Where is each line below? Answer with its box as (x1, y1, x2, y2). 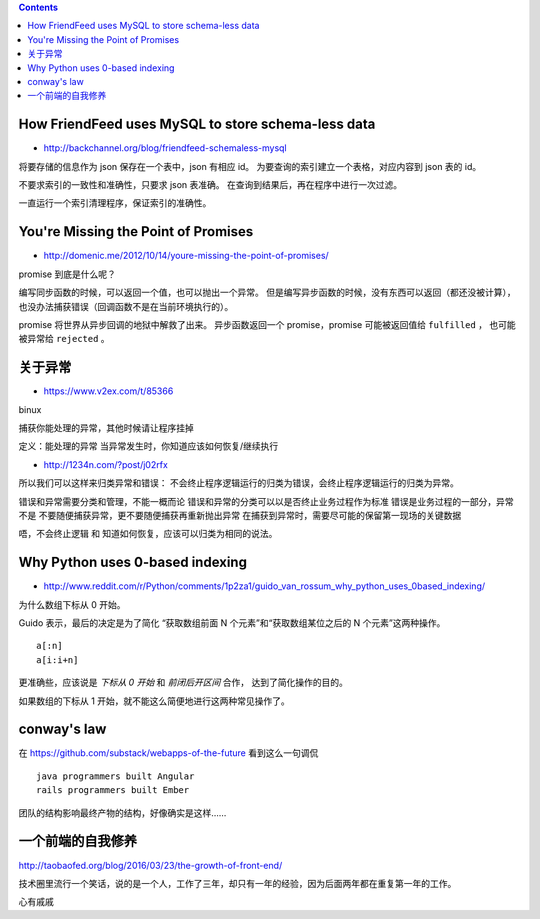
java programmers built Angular (36, 770, 195, 782)
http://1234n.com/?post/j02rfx (43, 458, 169, 470)
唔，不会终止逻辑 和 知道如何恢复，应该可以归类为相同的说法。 (18, 528, 278, 540)
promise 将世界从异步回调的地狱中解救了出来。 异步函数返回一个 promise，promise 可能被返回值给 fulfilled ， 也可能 (18, 318, 517, 330)
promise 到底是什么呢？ (18, 268, 117, 280)
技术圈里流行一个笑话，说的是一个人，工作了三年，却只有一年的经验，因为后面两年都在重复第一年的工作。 (18, 877, 457, 889)
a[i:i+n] (36, 654, 79, 665)
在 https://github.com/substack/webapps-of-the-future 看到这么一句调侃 (18, 747, 319, 759)
